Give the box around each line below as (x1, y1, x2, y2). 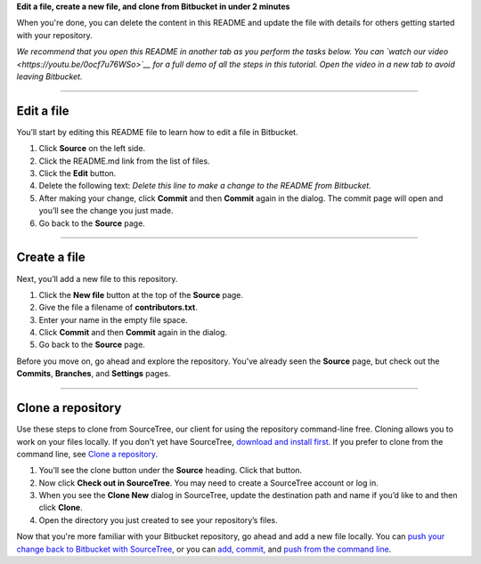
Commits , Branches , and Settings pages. (16, 368, 171, 379)
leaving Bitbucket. (16, 71, 83, 82)
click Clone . (38, 503, 84, 513)
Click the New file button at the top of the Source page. (38, 289, 244, 300)
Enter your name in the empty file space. (38, 314, 188, 325)
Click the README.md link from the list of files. (38, 156, 210, 166)
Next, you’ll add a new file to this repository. (16, 273, 178, 284)
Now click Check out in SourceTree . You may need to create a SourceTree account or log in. (38, 477, 379, 488)
